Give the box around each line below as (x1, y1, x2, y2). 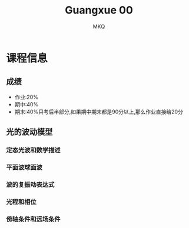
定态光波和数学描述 (6, 146, 61, 155)
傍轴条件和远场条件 (6, 215, 61, 223)
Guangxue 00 (64, 4, 134, 17)
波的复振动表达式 (6, 180, 55, 189)
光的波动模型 (6, 127, 53, 137)
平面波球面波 (6, 163, 43, 171)
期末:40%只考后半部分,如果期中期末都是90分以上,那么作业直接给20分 (14, 108, 184, 115)
